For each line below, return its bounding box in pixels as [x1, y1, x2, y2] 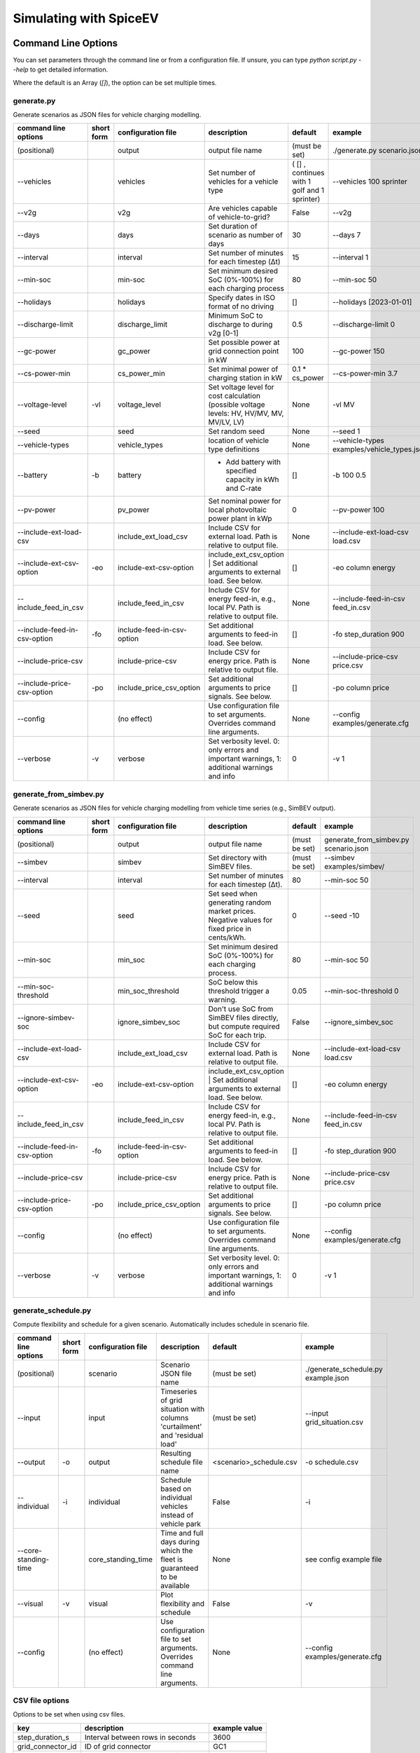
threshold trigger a [208, 986, 269, 996]
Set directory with [208, 853, 267, 862]
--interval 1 [332, 252, 369, 262]
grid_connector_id [17, 1741, 77, 1751]
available [160, 1581, 190, 1590]
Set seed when [208, 888, 258, 898]
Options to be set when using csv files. [13, 1710, 125, 1719]
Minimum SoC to [208, 311, 263, 320]
